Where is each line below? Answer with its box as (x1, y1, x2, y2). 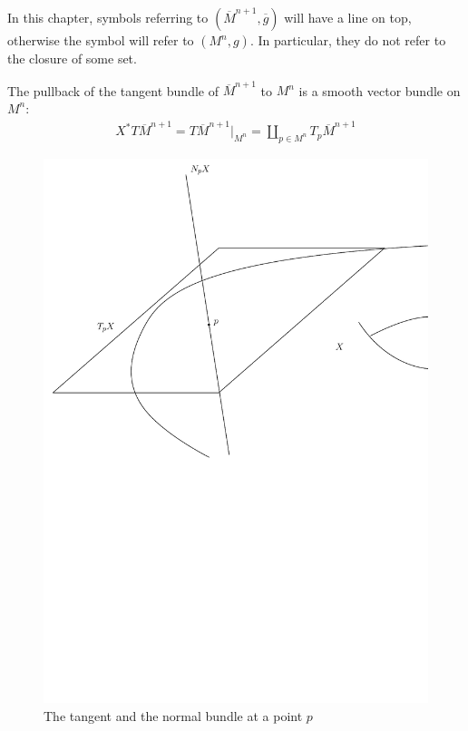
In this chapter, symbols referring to (7, 8, 209, 26)
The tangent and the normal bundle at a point (44, 706, 303, 725)
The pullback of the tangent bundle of (7, 81, 219, 100)
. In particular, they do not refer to (249, 31, 446, 49)
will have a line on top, (284, 8, 412, 26)
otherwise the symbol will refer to (7, 31, 194, 49)
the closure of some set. (7, 49, 137, 67)
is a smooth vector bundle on (298, 81, 461, 100)
